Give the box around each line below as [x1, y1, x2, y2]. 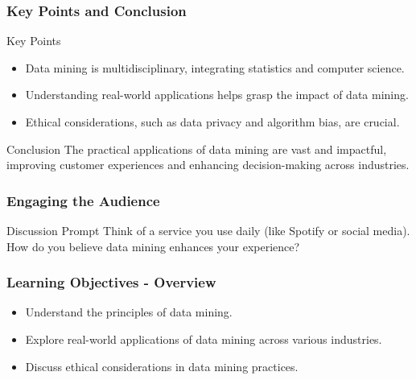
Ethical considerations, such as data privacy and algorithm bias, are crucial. [25, 114, 400, 130]
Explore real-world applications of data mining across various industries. [25, 331, 382, 347]
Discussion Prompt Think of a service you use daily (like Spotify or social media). [6, 222, 410, 238]
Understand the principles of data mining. [25, 304, 233, 320]
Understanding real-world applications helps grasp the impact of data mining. [25, 86, 409, 103]
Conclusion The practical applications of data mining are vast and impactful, [6, 140, 387, 157]
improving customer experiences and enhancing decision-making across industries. [6, 156, 410, 173]
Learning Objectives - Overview [6, 272, 216, 292]
